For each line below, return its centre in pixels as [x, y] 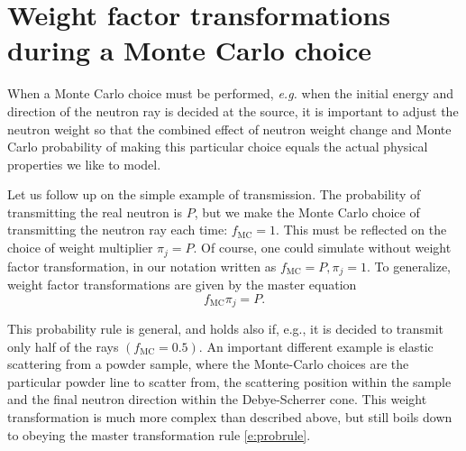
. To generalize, [409, 266]
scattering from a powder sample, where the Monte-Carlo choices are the [208, 364]
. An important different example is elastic [316, 346]
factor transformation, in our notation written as [142, 266]
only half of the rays [63, 346]
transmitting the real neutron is [95, 212]
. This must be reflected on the [361, 230]
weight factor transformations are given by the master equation [182, 284]
